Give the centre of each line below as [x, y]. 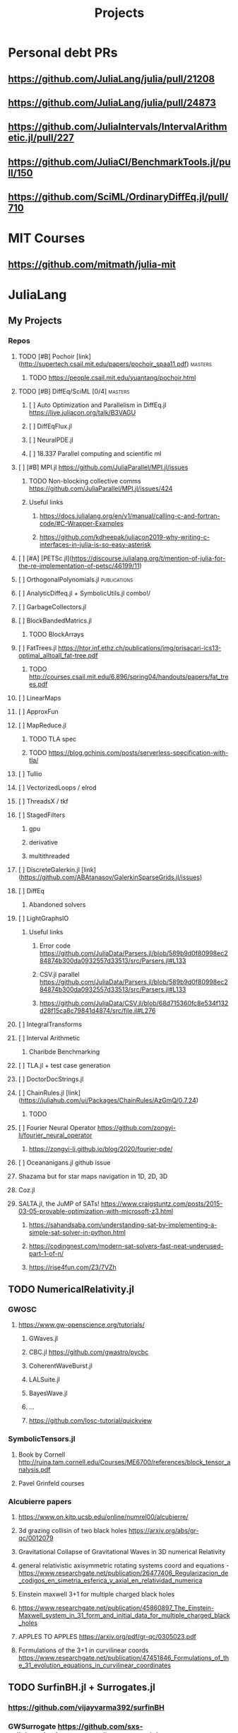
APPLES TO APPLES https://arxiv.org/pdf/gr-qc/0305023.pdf [107, 1636]
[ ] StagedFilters [42, 815]
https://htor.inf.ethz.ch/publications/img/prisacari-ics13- [140, 647]
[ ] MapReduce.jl [42, 725]
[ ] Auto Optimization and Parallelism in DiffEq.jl [97, 405]
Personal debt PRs [63, 53]
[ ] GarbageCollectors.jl [52, 606]
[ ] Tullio [30, 774]
